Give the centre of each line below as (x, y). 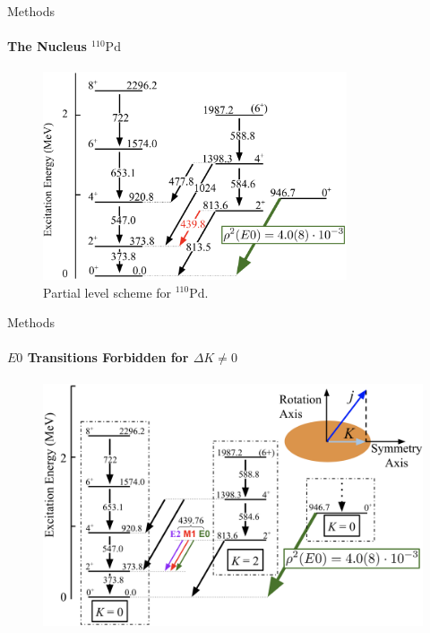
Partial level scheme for (107, 292)
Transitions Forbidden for (108, 357)
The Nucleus (47, 46)
